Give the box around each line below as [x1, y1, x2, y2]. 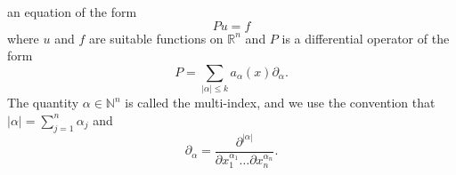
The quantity [7, 93, 79, 112]
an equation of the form [7, 3, 137, 20]
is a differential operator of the [281, 28, 450, 47]
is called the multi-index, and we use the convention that [125, 93, 436, 112]
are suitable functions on [88, 28, 224, 47]
